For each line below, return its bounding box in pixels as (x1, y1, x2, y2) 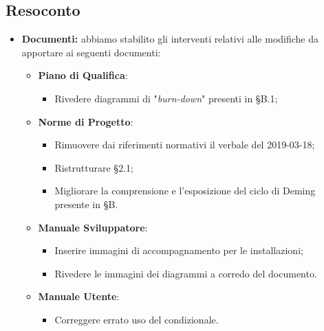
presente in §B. (54, 196, 118, 211)
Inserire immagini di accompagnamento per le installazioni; (54, 243, 303, 258)
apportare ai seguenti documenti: (21, 45, 161, 59)
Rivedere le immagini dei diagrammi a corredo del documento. (54, 266, 317, 280)
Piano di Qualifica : (38, 68, 128, 82)
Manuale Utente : (38, 289, 120, 304)
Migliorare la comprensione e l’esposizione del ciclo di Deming (54, 183, 316, 198)
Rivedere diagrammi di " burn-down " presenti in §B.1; (54, 91, 278, 105)
